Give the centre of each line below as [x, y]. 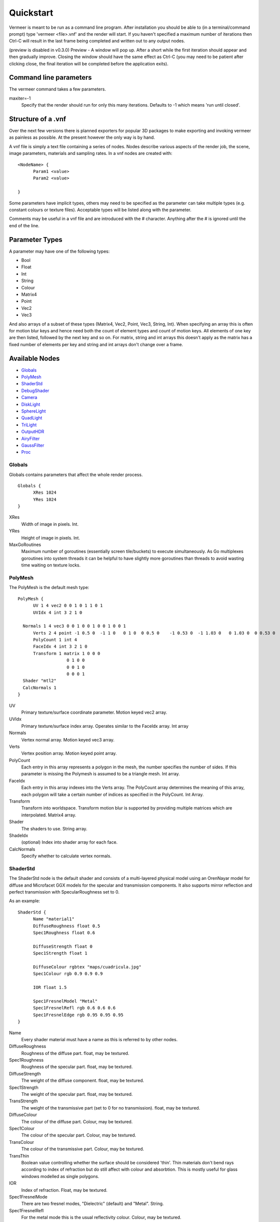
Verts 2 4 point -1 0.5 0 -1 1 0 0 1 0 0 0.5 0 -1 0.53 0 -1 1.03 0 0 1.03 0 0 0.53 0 [154, 633]
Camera [29, 397]
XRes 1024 [45, 493]
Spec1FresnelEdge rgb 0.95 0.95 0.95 [78, 1015]
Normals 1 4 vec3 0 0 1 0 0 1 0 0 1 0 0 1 [75, 626]
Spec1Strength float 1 [60, 953]
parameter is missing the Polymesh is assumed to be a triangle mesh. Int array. [101, 774]
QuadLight [32, 418]
